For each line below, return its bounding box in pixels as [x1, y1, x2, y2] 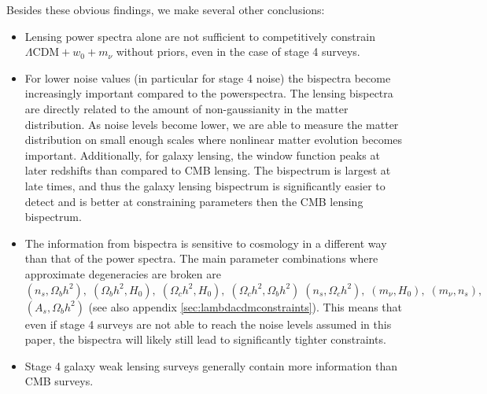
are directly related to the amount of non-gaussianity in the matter [24, 100, 349, 116]
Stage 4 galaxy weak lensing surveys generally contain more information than [24, 357, 398, 374]
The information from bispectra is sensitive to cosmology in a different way [24, 234, 387, 251]
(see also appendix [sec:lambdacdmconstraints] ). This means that [88, 298, 403, 315]
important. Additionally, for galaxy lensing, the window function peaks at [24, 146, 380, 163]
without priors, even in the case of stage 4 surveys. [116, 43, 360, 60]
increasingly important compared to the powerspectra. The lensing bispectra [24, 85, 393, 101]
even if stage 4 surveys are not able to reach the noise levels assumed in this [24, 315, 392, 332]
